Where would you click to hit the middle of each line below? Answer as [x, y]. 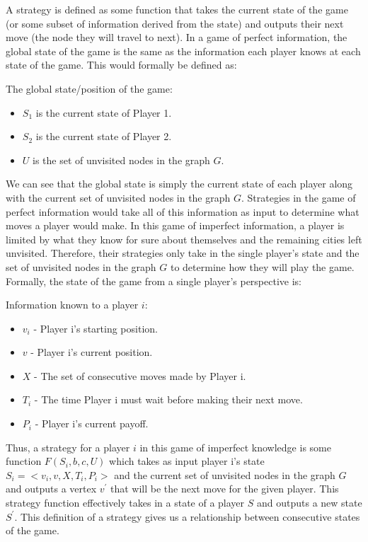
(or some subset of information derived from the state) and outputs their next [175, 23]
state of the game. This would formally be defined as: [121, 65]
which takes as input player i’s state [187, 461]
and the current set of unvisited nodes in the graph [225, 474]
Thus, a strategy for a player [68, 447]
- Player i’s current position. [92, 352]
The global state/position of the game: [89, 88]
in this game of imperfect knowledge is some [235, 447]
